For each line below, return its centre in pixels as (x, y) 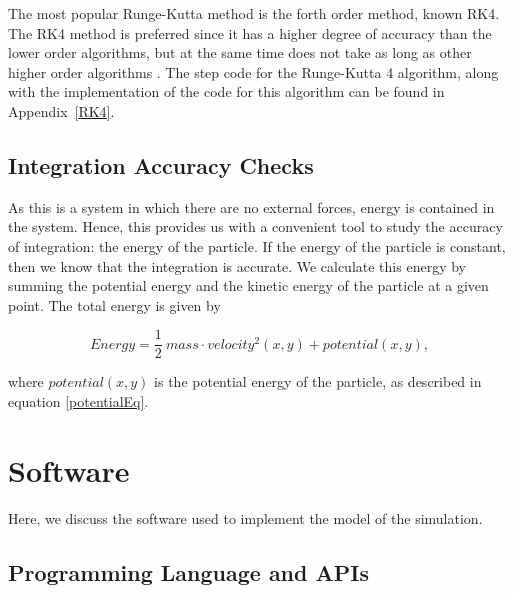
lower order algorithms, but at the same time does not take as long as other (240, 52)
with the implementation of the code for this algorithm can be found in (226, 91)
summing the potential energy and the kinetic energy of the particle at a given (248, 285)
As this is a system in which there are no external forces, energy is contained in (251, 206)
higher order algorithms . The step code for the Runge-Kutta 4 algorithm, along (253, 71)
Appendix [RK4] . (61, 110)
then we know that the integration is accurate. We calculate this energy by (237, 265)
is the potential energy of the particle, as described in (318, 381)
